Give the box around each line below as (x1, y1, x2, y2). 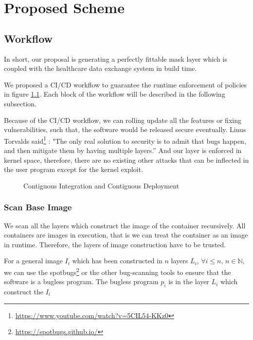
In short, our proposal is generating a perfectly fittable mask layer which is (4, 53, 227, 64)
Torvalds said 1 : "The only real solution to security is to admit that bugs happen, (4, 134, 246, 146)
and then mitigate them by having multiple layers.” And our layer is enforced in (4, 145, 242, 155)
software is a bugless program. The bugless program (4, 276, 159, 287)
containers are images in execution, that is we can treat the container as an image (4, 230, 248, 240)
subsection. (4, 98, 37, 108)
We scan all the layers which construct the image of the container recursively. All (4, 220, 246, 230)
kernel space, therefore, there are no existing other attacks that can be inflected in (4, 154, 249, 165)
